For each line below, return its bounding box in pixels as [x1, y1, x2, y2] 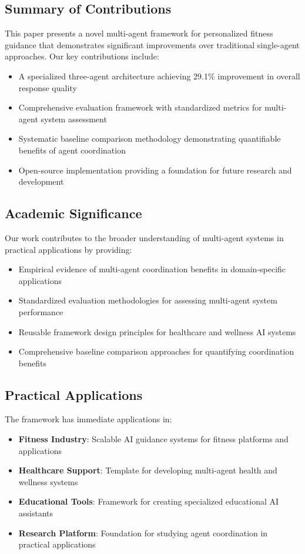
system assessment [41, 112, 107, 125]
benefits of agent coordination [18, 143, 126, 156]
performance [18, 305, 63, 318]
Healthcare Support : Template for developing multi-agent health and [18, 464, 277, 476]
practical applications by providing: [5, 243, 132, 255]
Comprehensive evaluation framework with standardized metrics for [18, 101, 262, 114]
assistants [18, 507, 53, 519]
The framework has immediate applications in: [5, 413, 172, 425]
